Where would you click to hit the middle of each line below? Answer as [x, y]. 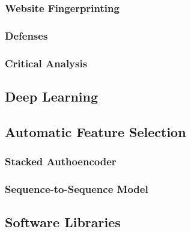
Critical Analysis [46, 63]
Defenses [26, 35]
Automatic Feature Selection [95, 131]
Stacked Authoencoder [61, 161]
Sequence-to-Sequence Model [77, 188]
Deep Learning [52, 96]
